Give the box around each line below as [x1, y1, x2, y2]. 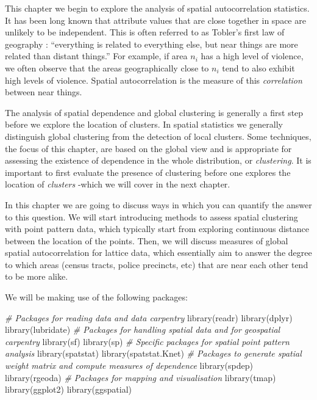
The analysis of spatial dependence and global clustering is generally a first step [5, 106, 304, 118]
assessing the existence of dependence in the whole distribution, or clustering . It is [5, 154, 312, 167]
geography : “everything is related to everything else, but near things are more [5, 37, 298, 50]
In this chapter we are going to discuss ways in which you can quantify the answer [5, 198, 312, 211]
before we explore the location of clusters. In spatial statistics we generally [5, 118, 283, 131]
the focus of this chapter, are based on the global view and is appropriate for [5, 142, 292, 155]
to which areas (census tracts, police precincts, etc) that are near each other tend [5, 258, 308, 271]
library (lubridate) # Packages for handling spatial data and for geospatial [5, 323, 280, 336]
